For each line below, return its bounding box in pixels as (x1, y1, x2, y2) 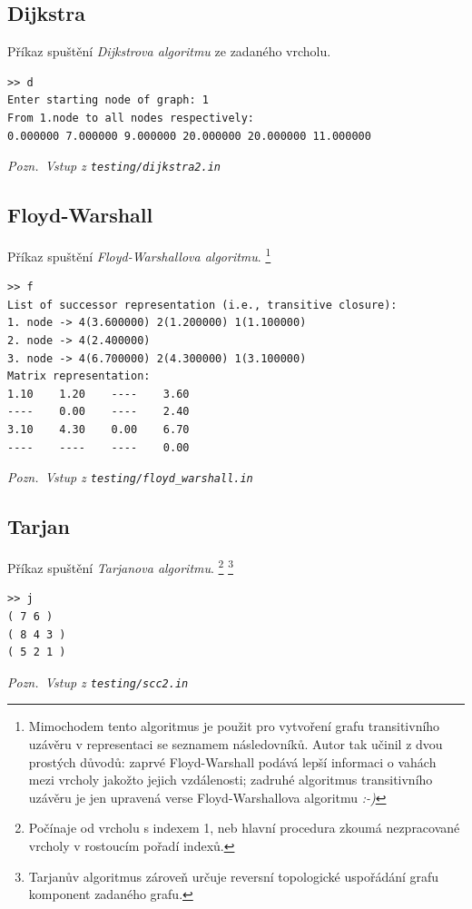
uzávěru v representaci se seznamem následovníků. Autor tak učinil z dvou (28, 734, 443, 753)
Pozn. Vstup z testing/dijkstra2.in (7, 156, 221, 175)
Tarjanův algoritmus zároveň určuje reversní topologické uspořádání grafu (28, 866, 439, 885)
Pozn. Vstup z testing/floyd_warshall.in (7, 468, 253, 487)
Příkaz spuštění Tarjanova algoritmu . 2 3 (7, 556, 233, 577)
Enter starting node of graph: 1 (7, 94, 209, 107)
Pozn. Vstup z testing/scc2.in (7, 672, 189, 691)
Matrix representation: (7, 370, 151, 383)
